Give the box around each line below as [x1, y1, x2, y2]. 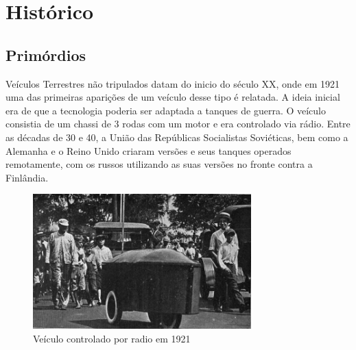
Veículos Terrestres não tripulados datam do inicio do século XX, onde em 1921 [5, 76, 340, 90]
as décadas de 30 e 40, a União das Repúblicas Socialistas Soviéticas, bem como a [5, 129, 348, 144]
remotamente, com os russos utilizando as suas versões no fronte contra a [5, 157, 313, 171]
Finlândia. [5, 170, 49, 184]
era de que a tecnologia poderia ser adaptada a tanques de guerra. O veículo [5, 103, 327, 117]
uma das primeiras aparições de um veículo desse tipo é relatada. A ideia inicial [5, 90, 340, 104]
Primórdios [5, 44, 86, 65]
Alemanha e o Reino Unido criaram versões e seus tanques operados [5, 143, 292, 158]
